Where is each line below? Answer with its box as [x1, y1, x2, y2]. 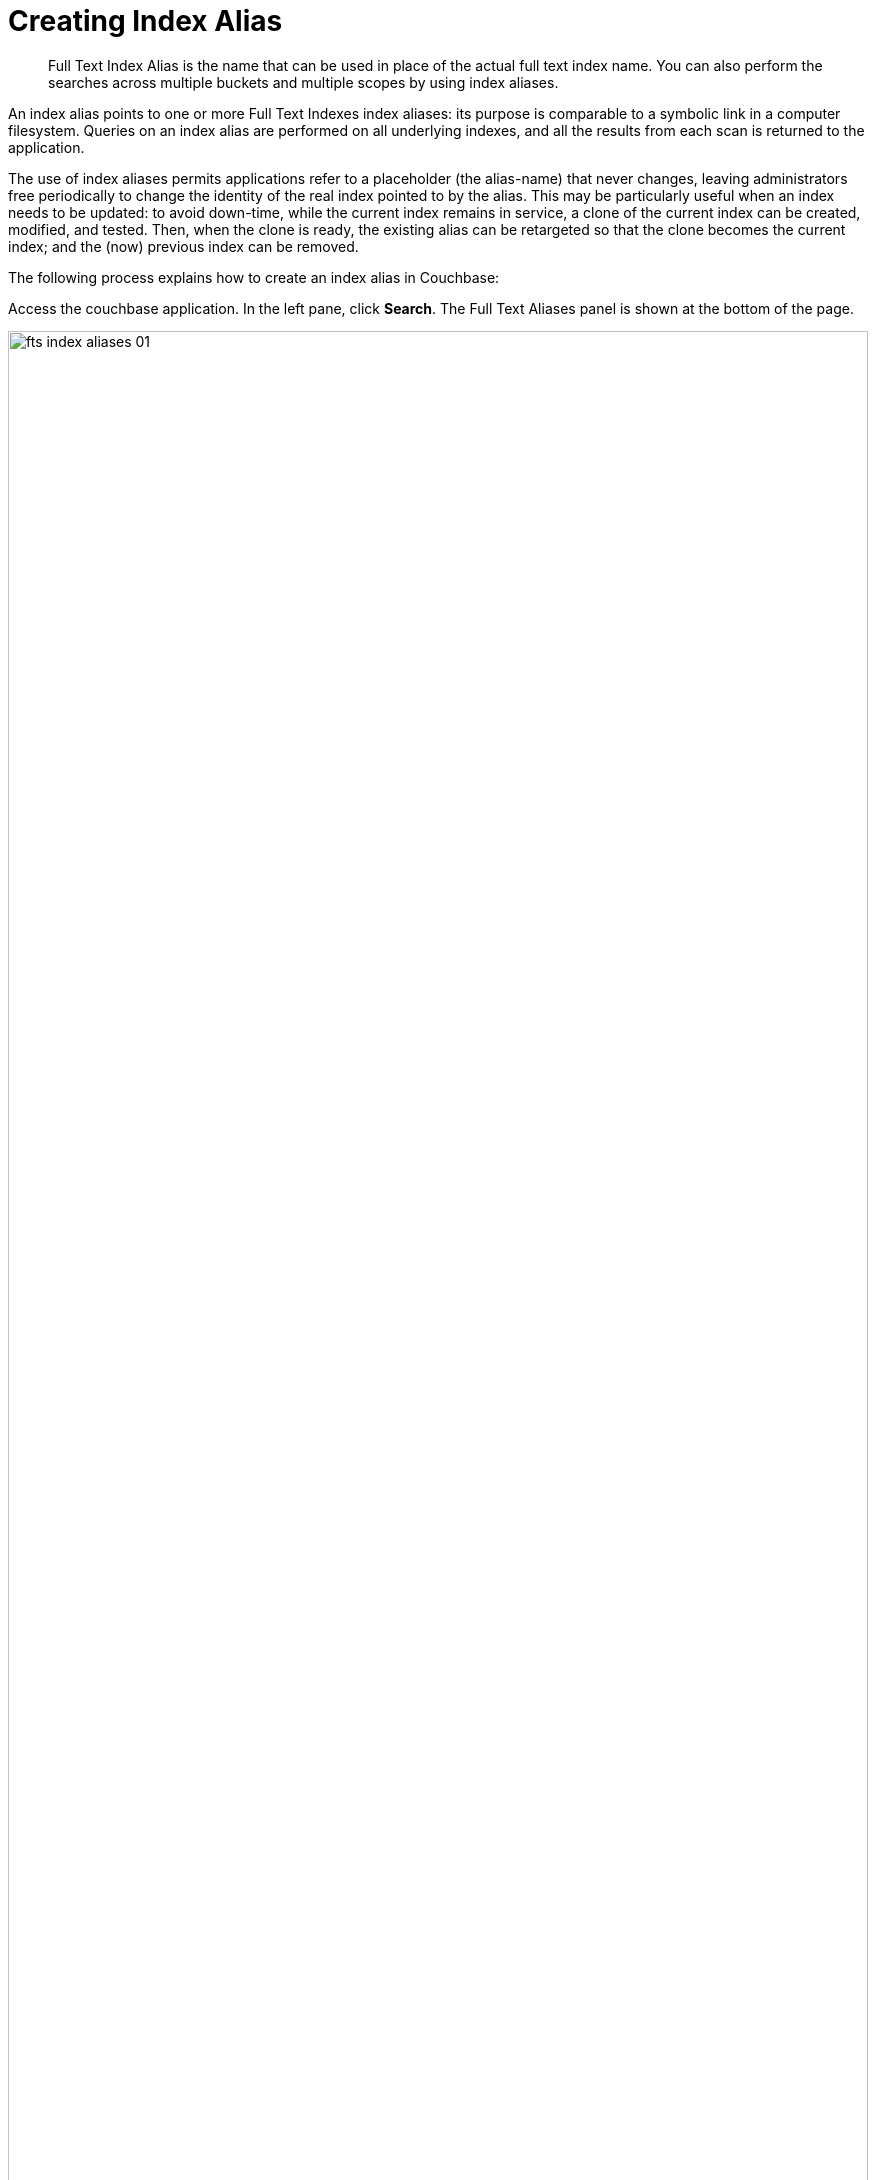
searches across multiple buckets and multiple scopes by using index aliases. [48, 73, 559, 91]
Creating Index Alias [8, 4, 283, 38]
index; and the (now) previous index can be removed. [8, 237, 359, 255]
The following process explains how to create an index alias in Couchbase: [8, 268, 500, 286]
